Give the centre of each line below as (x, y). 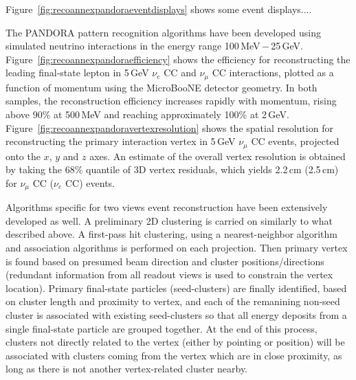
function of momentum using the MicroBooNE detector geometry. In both (162, 87)
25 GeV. (287, 46)
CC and (180, 72)
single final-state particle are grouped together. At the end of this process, (162, 328)
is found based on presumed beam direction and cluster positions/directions (165, 261)
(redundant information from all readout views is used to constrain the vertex (169, 275)
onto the (23, 156)
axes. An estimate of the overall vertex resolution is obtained (218, 156)
